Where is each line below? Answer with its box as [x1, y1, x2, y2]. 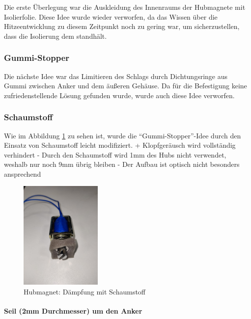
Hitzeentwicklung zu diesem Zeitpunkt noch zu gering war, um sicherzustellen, [4, 21, 240, 31]
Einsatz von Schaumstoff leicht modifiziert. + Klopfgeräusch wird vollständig [4, 140, 236, 150]
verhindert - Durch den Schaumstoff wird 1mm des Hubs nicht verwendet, [4, 149, 226, 159]
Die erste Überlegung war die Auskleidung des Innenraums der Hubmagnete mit [4, 2, 246, 12]
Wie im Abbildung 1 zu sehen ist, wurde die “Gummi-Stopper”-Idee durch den [4, 130, 241, 140]
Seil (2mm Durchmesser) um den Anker [4, 305, 142, 316]
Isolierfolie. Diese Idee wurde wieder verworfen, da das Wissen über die [4, 11, 218, 22]
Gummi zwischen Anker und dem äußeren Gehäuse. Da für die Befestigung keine [4, 80, 247, 91]
